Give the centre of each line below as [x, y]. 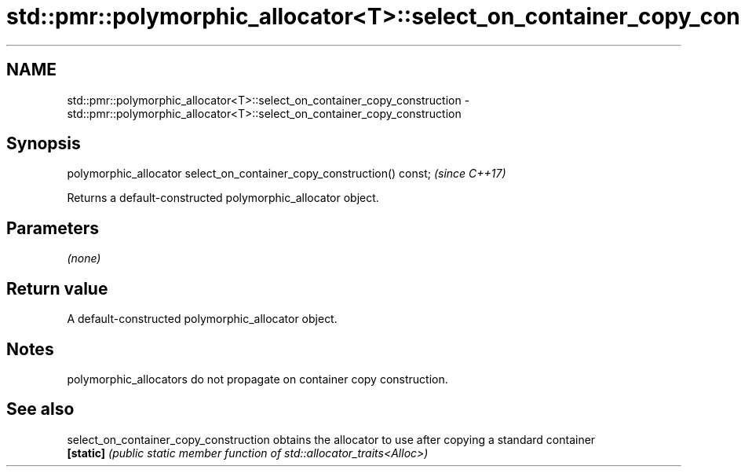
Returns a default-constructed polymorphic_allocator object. [223, 198]
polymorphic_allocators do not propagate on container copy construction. [257, 379]
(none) [84, 258]
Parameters [53, 228]
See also [40, 409]
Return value [57, 288]
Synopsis [44, 144]
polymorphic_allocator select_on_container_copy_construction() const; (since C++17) [287, 174]
